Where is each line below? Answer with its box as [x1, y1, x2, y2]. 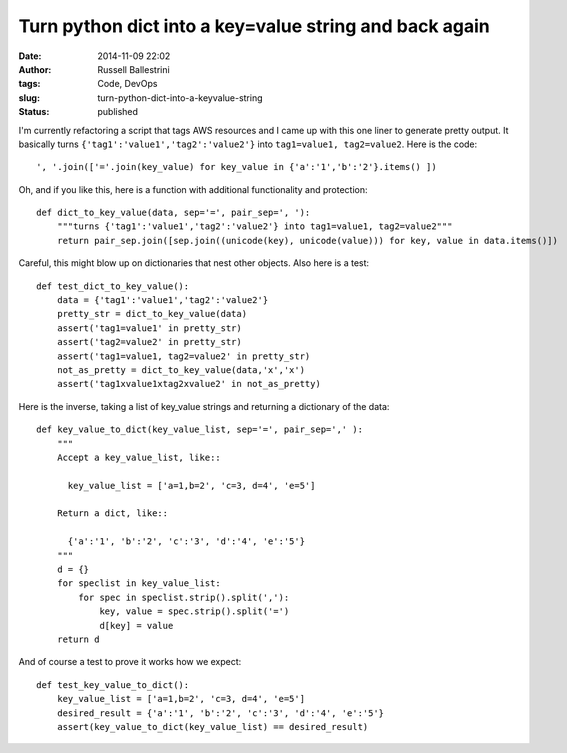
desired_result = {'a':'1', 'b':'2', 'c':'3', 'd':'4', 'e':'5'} [56, 707, 385, 719]
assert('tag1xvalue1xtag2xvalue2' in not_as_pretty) [56, 378, 322, 390]
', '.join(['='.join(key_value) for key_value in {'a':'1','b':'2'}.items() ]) [36, 161, 437, 173]
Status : [18, 106, 50, 118]
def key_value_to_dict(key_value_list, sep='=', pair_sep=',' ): [36, 424, 364, 435]
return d [56, 634, 100, 645]
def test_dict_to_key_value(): [36, 280, 190, 292]
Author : [18, 63, 52, 75]
